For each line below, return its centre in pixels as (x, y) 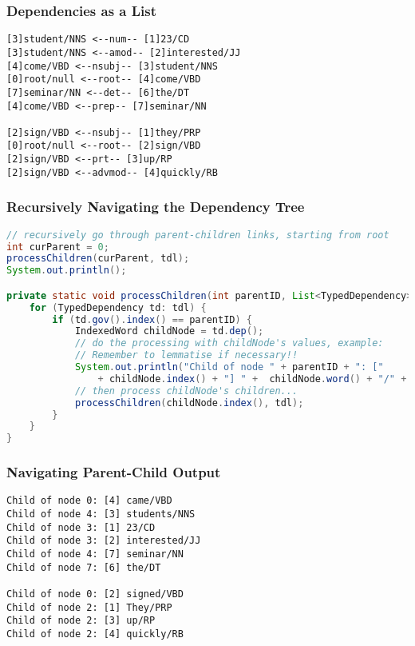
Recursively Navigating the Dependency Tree (156, 207)
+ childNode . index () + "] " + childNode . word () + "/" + (252, 379)
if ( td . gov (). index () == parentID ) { (152, 319)
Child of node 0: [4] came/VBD (89, 501)
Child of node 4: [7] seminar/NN (95, 554)
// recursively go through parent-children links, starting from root (198, 235)
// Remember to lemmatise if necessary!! (186, 355)
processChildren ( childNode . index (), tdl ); (189, 403)
